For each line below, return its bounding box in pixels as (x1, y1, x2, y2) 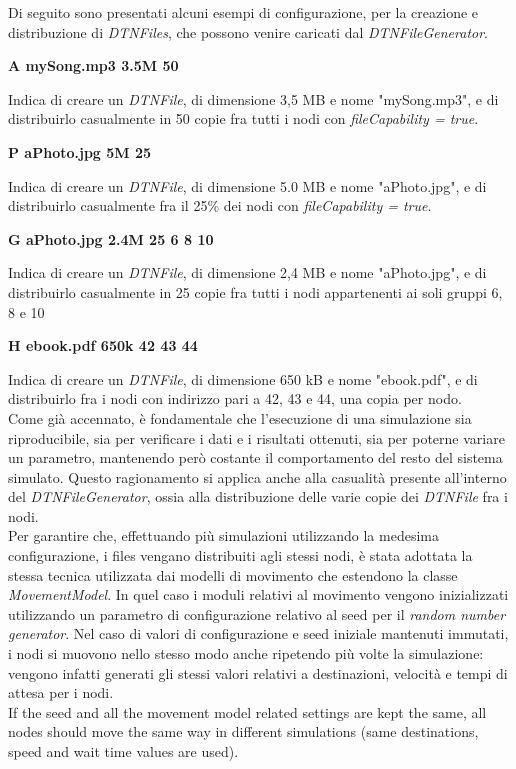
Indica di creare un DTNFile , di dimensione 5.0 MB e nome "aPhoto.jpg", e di (8, 175, 487, 196)
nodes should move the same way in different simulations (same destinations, (8, 721, 479, 742)
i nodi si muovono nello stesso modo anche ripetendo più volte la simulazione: (8, 643, 484, 664)
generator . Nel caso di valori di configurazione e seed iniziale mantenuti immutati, (8, 623, 509, 644)
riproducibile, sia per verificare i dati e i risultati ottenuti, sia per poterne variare (8, 427, 505, 448)
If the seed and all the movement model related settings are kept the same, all (8, 701, 487, 722)
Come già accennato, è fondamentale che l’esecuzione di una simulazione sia (8, 407, 472, 428)
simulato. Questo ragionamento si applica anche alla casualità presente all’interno (8, 466, 507, 487)
